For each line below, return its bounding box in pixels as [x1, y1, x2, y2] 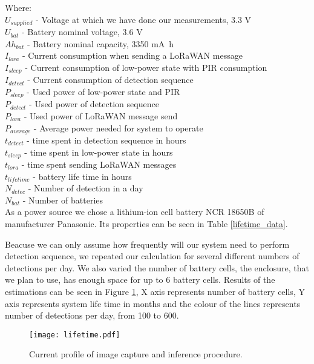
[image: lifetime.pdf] [29, 330, 120, 339]
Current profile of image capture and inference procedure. [29, 348, 243, 360]
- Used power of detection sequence [29, 98, 159, 110]
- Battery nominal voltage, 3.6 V [21, 25, 143, 38]
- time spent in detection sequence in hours [27, 133, 186, 146]
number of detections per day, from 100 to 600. [5, 309, 179, 322]
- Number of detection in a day [28, 182, 143, 194]
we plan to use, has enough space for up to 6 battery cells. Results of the [5, 273, 275, 286]
